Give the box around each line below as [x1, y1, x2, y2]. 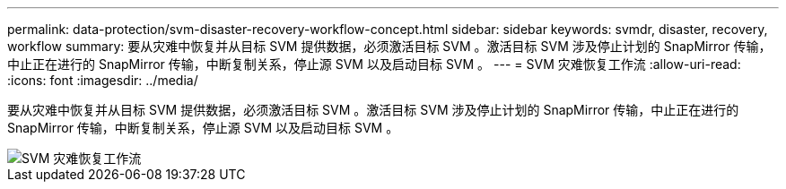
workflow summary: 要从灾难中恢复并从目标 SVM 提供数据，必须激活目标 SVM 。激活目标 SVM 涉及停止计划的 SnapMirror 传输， [7, 39, 772, 54]
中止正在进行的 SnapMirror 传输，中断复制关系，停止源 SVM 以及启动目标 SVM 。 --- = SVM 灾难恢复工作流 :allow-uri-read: [7, 56, 741, 72]
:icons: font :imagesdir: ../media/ [7, 73, 198, 88]
